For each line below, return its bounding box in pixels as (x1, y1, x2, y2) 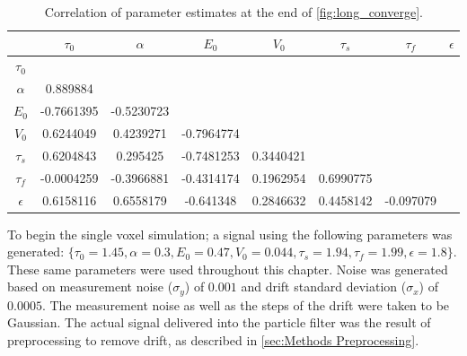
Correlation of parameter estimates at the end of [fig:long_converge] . (44, 3, 423, 21)
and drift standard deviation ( (241, 277, 407, 296)
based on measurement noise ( (7, 277, 173, 296)
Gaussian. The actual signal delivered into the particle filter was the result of (7, 313, 431, 332)
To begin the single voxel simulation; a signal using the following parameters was (7, 224, 453, 243)
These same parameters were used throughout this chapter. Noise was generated (7, 259, 448, 278)
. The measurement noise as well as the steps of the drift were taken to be (41, 295, 450, 314)
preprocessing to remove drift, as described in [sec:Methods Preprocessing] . (7, 331, 419, 350)
